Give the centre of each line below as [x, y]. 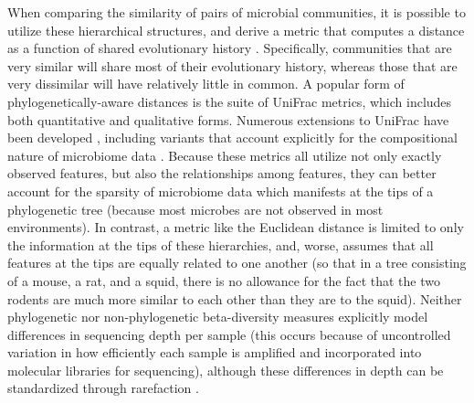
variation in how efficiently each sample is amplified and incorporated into [215, 352]
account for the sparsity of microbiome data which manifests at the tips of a [221, 191]
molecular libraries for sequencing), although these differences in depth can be [226, 370]
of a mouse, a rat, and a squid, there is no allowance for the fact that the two [224, 280]
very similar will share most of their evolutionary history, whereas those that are [232, 65]
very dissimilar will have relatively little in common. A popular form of [206, 84]
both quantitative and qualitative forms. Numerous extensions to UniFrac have [228, 119]
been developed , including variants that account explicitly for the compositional [232, 138]
